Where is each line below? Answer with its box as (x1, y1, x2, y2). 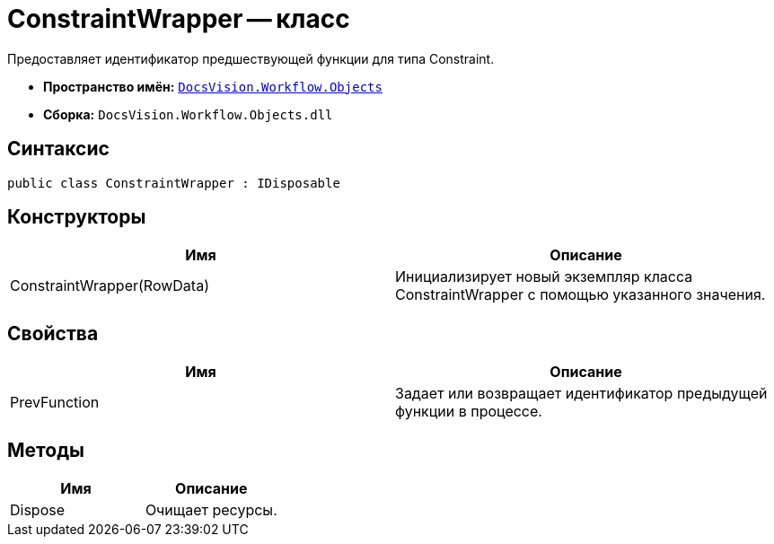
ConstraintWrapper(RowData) (10, 276, 209, 295)
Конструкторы (7, 206, 146, 229)
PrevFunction (10, 393, 100, 412)
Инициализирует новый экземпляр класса (395, 268, 693, 286)
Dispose (10, 501, 66, 520)
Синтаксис (7, 137, 110, 161)
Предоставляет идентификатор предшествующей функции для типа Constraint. (7, 50, 495, 66)
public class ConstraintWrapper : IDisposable (7, 175, 340, 190)
